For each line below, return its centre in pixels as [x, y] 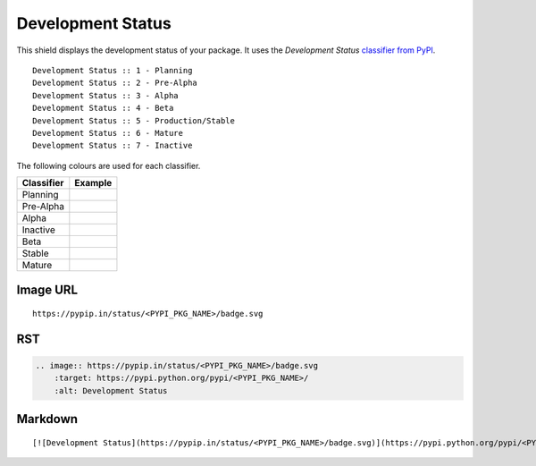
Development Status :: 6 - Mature [108, 133]
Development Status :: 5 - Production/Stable [134, 120]
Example [93, 183]
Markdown [47, 419]
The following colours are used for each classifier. [109, 165]
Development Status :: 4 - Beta [103, 108]
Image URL [47, 290]
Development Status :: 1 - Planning [113, 70]
